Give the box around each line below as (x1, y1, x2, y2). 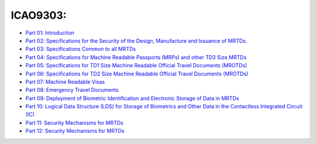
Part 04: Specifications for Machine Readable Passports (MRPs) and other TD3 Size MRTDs (25, 53, 247, 61)
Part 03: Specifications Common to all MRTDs (25, 46, 136, 53)
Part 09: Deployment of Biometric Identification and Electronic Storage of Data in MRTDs (25, 94, 239, 102)
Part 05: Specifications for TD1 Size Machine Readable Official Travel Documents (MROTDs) (25, 62, 248, 69)
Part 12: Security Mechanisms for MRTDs (25, 128, 125, 135)
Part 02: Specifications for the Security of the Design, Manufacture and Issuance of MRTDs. (25, 37, 248, 44)
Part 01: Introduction (25, 29, 74, 36)
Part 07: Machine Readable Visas (25, 78, 105, 85)
